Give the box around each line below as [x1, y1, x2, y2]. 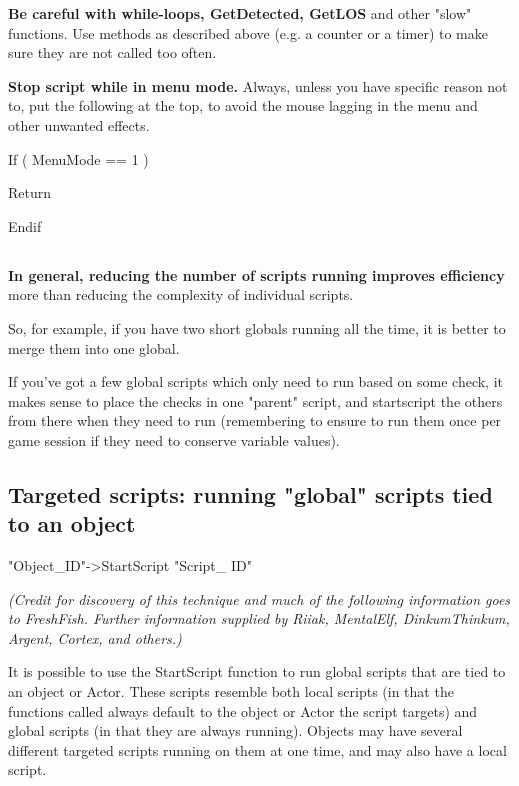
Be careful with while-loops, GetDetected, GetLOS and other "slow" [8, 3, 472, 23]
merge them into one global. [8, 337, 180, 358]
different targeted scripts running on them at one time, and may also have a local [8, 739, 507, 760]
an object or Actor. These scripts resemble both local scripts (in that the [8, 681, 454, 702]
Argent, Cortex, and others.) [8, 627, 182, 648]
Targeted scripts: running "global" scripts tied [8, 478, 493, 509]
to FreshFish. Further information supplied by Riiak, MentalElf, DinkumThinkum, [8, 608, 510, 629]
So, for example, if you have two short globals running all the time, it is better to [8, 317, 506, 338]
